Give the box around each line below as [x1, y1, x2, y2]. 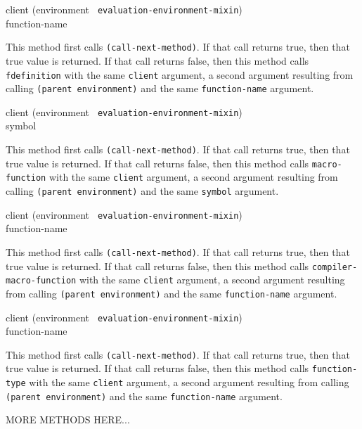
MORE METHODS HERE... [6, 412, 130, 427]
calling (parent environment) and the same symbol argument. [6, 184, 279, 198]
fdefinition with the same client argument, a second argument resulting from [6, 67, 354, 82]
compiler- [311, 262, 358, 272]
